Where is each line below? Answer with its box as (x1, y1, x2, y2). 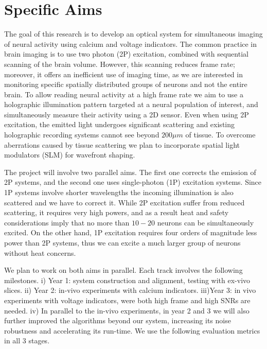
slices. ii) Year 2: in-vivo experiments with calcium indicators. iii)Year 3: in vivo (4, 285, 256, 295)
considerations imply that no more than (4, 217, 130, 228)
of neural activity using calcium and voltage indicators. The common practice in (4, 38, 257, 49)
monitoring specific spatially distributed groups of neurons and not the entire (4, 79, 247, 90)
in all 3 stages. (4, 335, 50, 346)
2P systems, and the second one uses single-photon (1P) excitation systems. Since (4, 177, 262, 187)
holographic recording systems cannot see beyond (4, 129, 159, 140)
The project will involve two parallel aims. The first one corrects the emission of (4, 166, 256, 177)
